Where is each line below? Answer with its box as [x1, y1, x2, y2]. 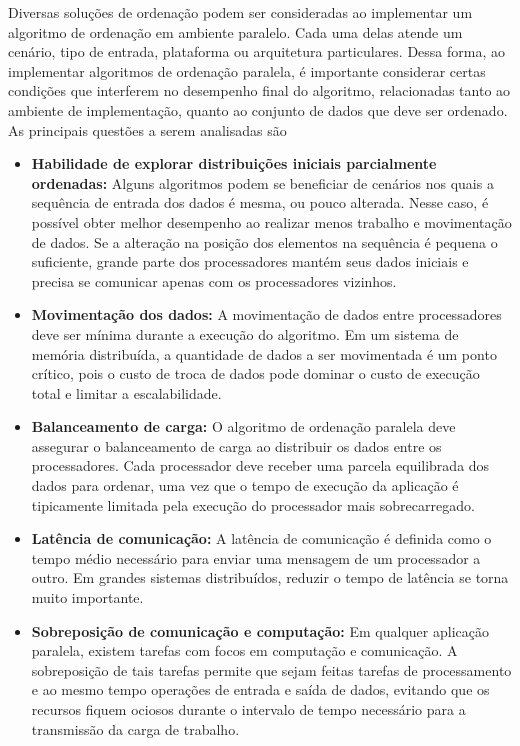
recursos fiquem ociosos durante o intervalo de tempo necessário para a [31, 699, 466, 719]
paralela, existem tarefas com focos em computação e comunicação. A [31, 640, 458, 661]
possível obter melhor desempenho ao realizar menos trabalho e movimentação [31, 211, 512, 232]
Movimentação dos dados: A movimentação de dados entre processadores [31, 304, 502, 325]
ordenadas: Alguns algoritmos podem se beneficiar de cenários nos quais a [31, 172, 494, 193]
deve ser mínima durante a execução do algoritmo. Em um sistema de [31, 323, 459, 344]
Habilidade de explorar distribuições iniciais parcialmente [31, 153, 437, 174]
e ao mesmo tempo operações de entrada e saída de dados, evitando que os [31, 679, 490, 700]
